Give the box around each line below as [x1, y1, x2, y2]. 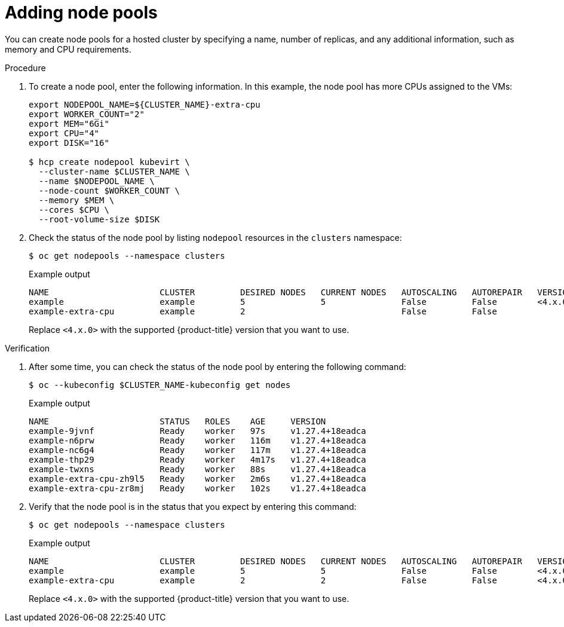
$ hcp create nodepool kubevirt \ [29, 157, 190, 167]
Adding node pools [5, 2, 158, 23]
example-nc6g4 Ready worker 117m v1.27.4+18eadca [29, 445, 366, 455]
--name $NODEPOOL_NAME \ [38, 176, 155, 186]
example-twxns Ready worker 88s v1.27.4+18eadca [29, 464, 366, 474]
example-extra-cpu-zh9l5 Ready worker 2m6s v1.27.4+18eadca [29, 473, 366, 484]
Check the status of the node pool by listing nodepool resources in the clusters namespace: [29, 232, 402, 243]
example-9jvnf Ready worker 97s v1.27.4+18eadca [29, 426, 366, 436]
